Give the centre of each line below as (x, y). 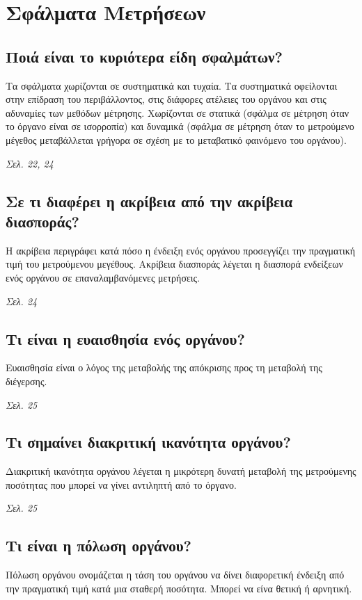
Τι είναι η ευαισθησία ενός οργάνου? (125, 338)
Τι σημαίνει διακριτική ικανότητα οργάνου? (148, 442)
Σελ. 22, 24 (30, 163)
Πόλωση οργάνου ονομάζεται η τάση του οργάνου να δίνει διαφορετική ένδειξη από (175, 575)
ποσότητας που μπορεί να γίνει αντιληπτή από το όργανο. (121, 484)
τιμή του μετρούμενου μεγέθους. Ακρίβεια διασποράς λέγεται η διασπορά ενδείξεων (174, 264)
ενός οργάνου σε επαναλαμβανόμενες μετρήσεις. (103, 277)
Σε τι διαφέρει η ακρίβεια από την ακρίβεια (149, 201)
